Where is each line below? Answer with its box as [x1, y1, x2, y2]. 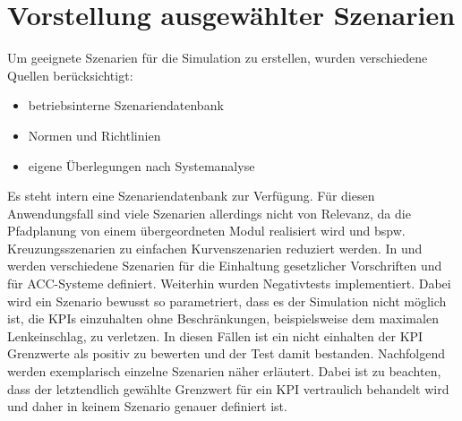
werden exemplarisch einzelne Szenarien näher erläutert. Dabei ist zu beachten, [7, 362, 441, 381]
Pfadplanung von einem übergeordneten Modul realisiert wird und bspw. [7, 221, 406, 240]
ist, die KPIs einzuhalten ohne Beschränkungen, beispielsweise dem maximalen [7, 309, 439, 328]
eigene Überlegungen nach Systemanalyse [28, 156, 255, 175]
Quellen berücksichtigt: [7, 65, 133, 84]
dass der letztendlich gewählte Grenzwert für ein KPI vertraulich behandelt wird [7, 379, 449, 398]
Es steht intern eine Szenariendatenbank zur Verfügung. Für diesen [7, 186, 375, 205]
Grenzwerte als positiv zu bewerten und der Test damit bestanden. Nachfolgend [7, 344, 446, 363]
